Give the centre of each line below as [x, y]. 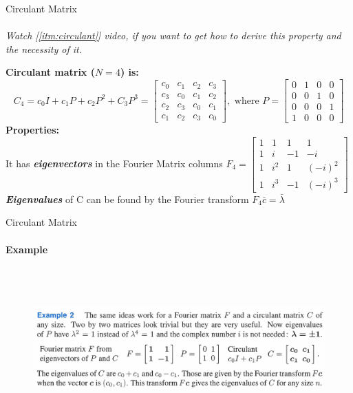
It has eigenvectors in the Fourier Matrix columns [114, 163]
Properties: [33, 130]
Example [27, 249]
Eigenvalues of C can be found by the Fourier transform [127, 199]
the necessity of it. [44, 49]
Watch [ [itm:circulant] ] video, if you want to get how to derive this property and [173, 35]
